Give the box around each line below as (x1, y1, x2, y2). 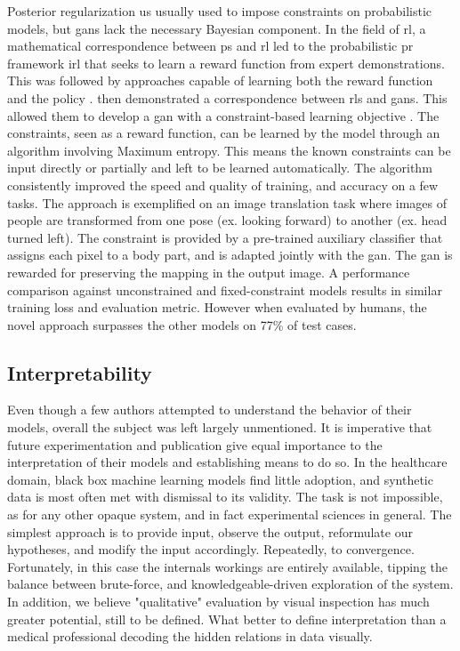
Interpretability (7, 358, 152, 386)
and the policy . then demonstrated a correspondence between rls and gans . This (7, 88, 448, 107)
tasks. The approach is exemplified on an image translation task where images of (7, 193, 448, 212)
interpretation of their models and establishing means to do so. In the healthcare (7, 453, 448, 471)
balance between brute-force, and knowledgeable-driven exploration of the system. (7, 575, 454, 593)
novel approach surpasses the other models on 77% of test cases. (7, 315, 357, 334)
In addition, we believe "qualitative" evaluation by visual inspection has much (7, 592, 430, 611)
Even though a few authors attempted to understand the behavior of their (7, 400, 412, 419)
